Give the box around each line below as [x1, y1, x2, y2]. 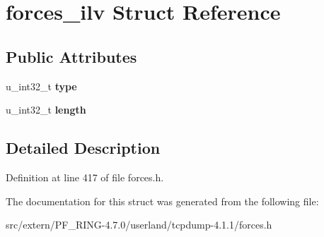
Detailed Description [6, 137, 161, 159]
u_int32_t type [6, 78, 77, 93]
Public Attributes [6, 45, 137, 67]
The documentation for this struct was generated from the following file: [6, 193, 319, 208]
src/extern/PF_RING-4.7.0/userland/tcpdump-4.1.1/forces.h [6, 217, 272, 232]
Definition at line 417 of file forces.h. [6, 169, 164, 184]
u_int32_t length [6, 102, 86, 117]
